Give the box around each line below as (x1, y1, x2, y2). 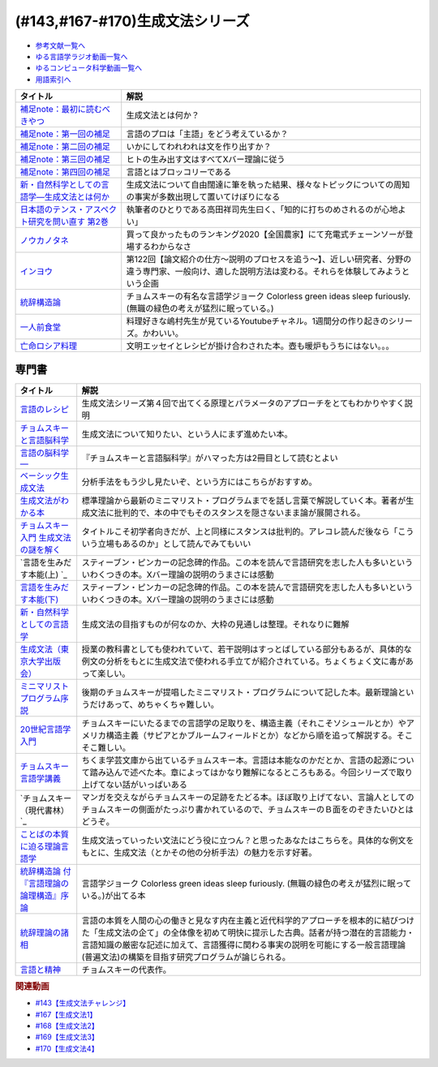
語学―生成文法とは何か (19, 191, 109, 203)
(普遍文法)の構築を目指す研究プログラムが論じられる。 (81, 951, 291, 962)
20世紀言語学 (19, 723, 71, 734)
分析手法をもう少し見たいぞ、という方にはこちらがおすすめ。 (81, 475, 317, 487)
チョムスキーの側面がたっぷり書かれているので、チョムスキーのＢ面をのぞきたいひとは (81, 803, 414, 815)
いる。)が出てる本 (81, 889, 146, 901)
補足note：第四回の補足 (19, 166, 111, 178)
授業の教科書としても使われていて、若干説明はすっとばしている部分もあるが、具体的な (81, 643, 412, 655)
